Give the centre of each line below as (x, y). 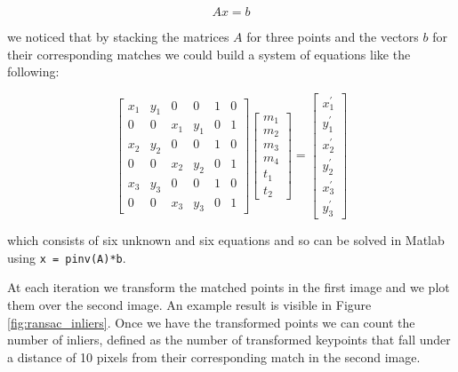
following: (33, 71)
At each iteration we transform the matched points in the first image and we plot (229, 287)
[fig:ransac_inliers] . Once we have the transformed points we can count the (211, 322)
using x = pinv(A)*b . (67, 257)
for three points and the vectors (333, 36)
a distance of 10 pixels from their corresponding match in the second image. (214, 356)
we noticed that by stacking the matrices (118, 36)
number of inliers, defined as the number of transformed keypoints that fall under (229, 340)
